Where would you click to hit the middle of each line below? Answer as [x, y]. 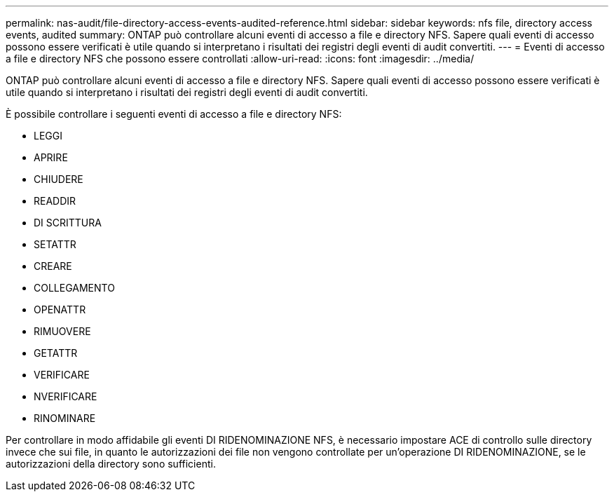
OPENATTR [60, 309]
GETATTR [56, 353]
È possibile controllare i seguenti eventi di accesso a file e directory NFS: [174, 114]
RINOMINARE [65, 418]
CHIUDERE [59, 179]
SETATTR [55, 244]
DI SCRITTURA [68, 223]
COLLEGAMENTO [74, 288]
